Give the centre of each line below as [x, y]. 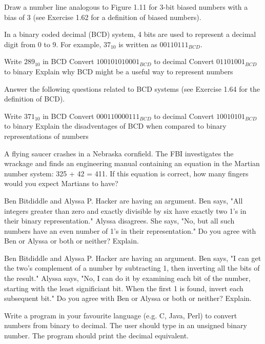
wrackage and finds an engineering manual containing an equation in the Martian [132, 163]
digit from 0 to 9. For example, [53, 44]
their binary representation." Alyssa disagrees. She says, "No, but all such [119, 221]
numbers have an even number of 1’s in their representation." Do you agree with [130, 230]
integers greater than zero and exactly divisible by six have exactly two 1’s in [125, 210]
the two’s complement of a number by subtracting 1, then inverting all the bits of [132, 268]
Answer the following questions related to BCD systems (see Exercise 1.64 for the [132, 88]
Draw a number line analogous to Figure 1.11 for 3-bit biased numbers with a [126, 7]
